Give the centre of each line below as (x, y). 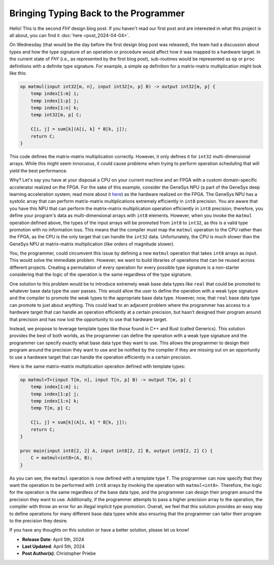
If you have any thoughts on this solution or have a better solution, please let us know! (99, 530)
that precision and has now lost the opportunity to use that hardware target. (88, 319)
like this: (18, 73)
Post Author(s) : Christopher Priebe (59, 553)
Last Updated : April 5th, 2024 (53, 546)
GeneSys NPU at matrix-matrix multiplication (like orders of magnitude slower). (92, 244)
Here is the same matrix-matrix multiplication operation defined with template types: (97, 366)
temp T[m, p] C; (51, 408)
